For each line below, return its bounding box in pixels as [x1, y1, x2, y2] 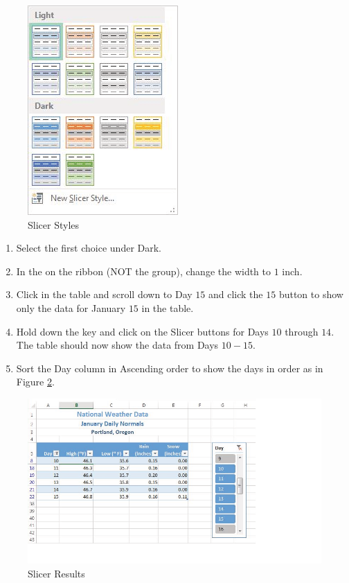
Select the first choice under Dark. [16, 241, 162, 255]
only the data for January [16, 300, 126, 315]
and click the [208, 287, 263, 302]
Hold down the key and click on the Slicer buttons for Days [16, 324, 269, 338]
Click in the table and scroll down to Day [16, 287, 193, 302]
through [285, 324, 319, 338]
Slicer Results [28, 566, 85, 580]
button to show [278, 287, 343, 302]
